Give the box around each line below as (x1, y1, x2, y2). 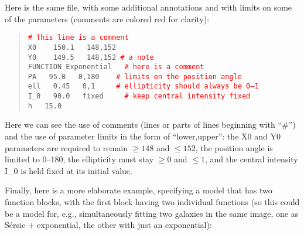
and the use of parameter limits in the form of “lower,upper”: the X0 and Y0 (5, 130, 281, 142)
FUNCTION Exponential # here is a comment (28, 63, 204, 71)
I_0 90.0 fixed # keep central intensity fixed (28, 92, 251, 101)
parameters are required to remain (5, 141, 128, 154)
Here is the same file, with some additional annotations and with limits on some (5, 1, 292, 13)
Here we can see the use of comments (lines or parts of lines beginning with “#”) (5, 118, 296, 131)
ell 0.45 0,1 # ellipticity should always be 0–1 (28, 82, 259, 91)
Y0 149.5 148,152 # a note (28, 53, 154, 62)
